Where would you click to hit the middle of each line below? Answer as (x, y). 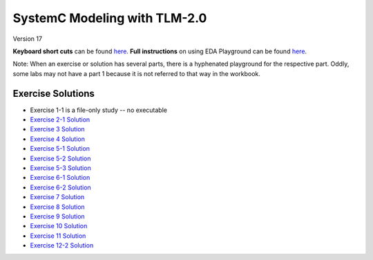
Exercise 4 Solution (58, 139)
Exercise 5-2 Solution (60, 158)
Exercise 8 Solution (58, 207)
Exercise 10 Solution (59, 226)
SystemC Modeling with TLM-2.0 (110, 18)
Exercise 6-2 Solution (60, 187)
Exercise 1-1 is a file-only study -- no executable (98, 110)
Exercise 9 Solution (58, 216)
